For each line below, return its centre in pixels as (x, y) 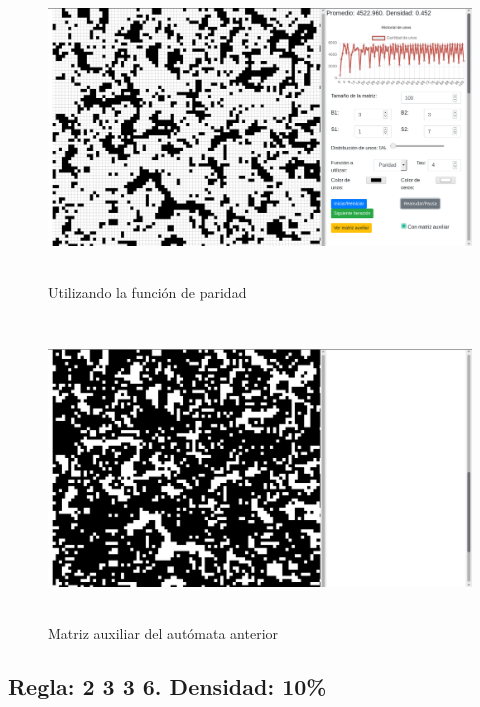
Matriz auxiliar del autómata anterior (163, 632)
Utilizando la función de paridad (147, 291)
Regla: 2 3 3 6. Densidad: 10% (167, 686)
